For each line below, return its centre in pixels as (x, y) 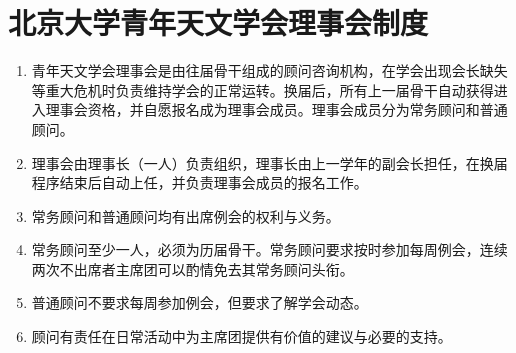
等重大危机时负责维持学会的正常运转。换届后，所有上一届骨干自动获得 (262, 89)
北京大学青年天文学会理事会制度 (218, 22)
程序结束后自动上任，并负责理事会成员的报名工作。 (199, 182)
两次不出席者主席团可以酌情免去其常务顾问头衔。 (192, 268)
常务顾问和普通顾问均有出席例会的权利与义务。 (185, 215)
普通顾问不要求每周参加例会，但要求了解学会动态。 (199, 302)
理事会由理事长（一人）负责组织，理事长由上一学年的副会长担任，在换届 (269, 162)
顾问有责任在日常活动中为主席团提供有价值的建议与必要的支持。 (241, 336)
